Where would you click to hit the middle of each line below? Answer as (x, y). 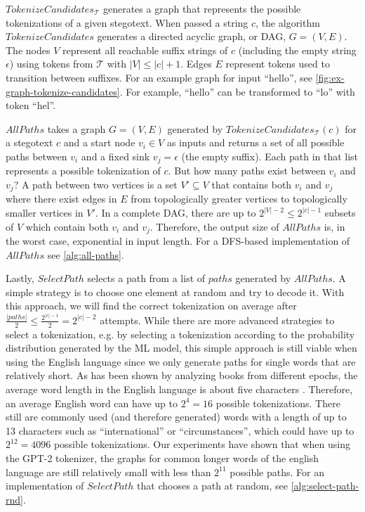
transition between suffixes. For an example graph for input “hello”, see (159, 77)
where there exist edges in (61, 199)
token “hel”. (31, 105)
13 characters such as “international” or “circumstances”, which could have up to (180, 430)
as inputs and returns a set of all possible (255, 142)
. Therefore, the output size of (214, 226)
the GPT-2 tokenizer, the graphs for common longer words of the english (162, 458)
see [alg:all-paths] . (86, 254)
